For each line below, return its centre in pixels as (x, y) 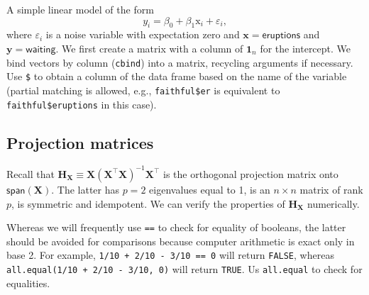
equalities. (28, 283)
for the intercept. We (305, 48)
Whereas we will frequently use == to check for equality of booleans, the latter (176, 227)
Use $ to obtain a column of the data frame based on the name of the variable (177, 76)
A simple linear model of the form (80, 9)
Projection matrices (80, 142)
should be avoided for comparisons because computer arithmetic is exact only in (181, 241)
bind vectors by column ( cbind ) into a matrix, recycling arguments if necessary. (180, 62)
